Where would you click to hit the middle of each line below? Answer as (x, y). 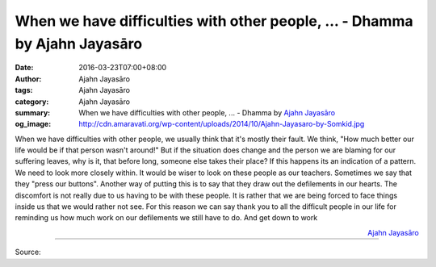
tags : (24, 90)
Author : (28, 79)
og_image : (33, 124)
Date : (24, 68)
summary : (33, 112)
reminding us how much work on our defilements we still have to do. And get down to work (166, 218)
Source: (28, 252)
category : (32, 102)
